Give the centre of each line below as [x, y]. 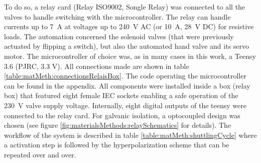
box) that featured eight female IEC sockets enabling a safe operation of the [121, 95]
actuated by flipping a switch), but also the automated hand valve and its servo [127, 46]
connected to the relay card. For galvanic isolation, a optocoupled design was [122, 115]
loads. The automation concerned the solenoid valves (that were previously [119, 36]
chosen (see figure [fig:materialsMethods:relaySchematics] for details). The [118, 125]
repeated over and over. [40, 154]
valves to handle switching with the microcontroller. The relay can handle [117, 16]
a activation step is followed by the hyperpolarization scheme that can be [117, 145]
